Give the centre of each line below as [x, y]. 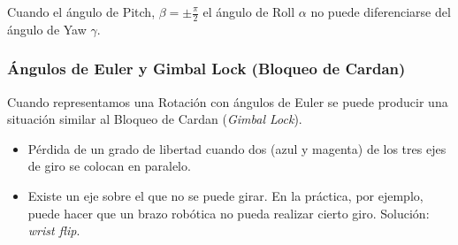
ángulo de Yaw [47, 29]
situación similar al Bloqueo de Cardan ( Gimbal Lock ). [155, 119]
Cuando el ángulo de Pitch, [81, 11]
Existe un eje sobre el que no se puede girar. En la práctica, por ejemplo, [225, 196]
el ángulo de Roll [249, 11]
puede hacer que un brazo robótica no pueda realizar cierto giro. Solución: [229, 213]
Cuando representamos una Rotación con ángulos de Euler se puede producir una [228, 101]
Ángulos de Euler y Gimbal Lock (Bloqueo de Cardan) [206, 69]
